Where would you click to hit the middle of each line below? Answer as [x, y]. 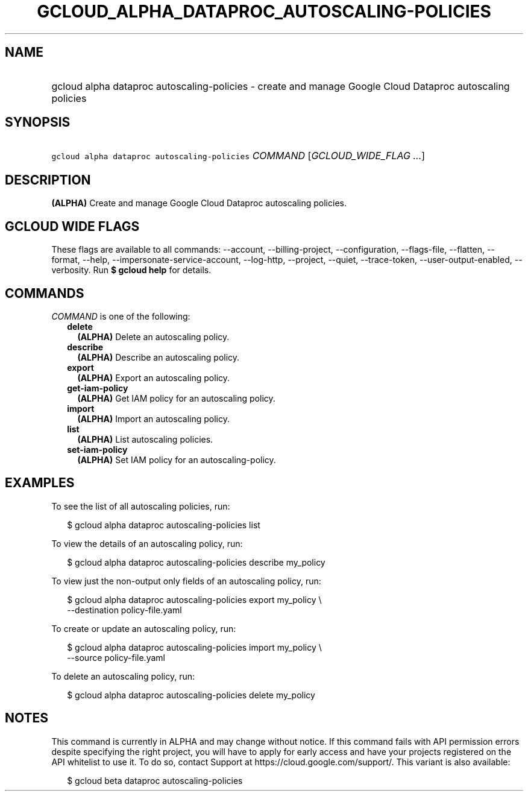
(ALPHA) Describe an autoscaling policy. [159, 357]
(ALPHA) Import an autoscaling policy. [153, 419]
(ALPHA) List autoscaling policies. [145, 439]
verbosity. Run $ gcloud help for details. [131, 270]
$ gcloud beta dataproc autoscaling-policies [155, 780]
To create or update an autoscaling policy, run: [144, 628]
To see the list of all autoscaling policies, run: [141, 506]
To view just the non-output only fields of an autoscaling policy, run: [186, 581]
